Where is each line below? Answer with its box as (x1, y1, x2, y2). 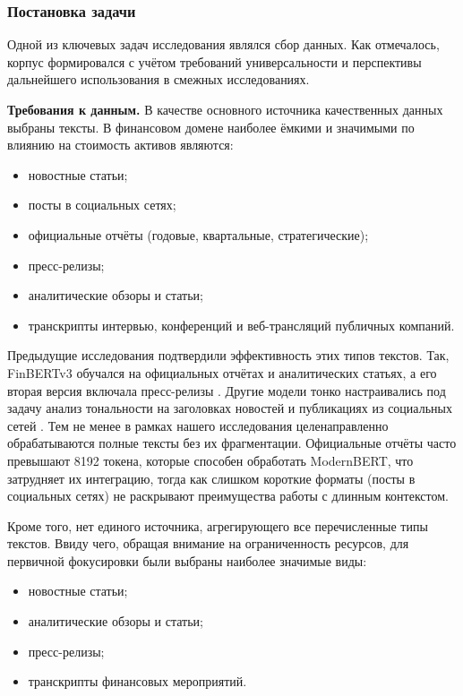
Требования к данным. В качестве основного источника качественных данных (7, 100, 443, 118)
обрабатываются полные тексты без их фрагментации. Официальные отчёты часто (7, 434, 457, 452)
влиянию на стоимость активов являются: (7, 135, 234, 154)
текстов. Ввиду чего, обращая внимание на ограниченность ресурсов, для (7, 534, 409, 553)
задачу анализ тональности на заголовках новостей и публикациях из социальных (7, 399, 452, 417)
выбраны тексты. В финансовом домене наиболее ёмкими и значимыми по (7, 117, 415, 136)
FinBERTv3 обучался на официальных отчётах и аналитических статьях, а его (7, 363, 437, 382)
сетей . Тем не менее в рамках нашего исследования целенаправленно (7, 416, 389, 434)
